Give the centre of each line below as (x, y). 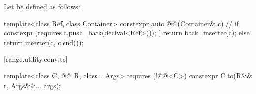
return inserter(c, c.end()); (44, 42)
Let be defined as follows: (42, 6)
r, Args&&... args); (32, 85)
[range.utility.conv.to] (36, 59)
